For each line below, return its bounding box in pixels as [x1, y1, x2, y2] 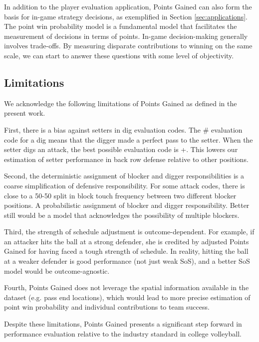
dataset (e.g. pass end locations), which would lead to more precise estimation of [4, 292, 251, 302]
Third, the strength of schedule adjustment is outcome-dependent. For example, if [4, 226, 255, 237]
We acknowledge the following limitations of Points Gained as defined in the [4, 98, 237, 108]
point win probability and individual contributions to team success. [4, 302, 210, 312]
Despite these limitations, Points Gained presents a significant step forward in [4, 319, 242, 329]
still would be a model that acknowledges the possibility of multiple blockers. [4, 209, 240, 220]
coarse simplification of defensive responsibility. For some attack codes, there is [4, 180, 245, 190]
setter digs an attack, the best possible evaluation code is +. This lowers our [4, 144, 238, 155]
